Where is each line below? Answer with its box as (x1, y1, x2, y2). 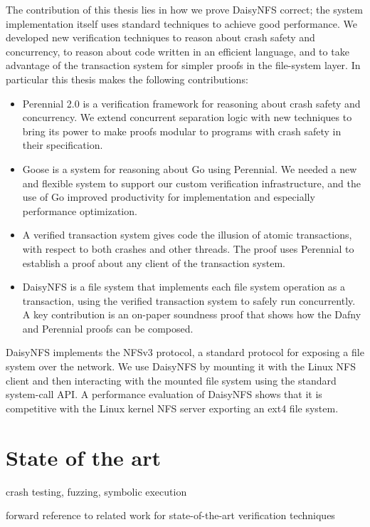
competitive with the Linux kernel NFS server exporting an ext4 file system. (6, 400, 339, 415)
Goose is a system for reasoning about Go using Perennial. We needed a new (22, 161, 357, 176)
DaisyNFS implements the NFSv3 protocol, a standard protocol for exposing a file (6, 345, 364, 360)
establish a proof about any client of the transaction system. (22, 255, 285, 270)
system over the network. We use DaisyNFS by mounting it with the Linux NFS (6, 359, 356, 374)
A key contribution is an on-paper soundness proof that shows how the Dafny (22, 307, 361, 322)
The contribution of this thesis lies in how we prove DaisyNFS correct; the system (6, 2, 363, 16)
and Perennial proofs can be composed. (22, 320, 194, 335)
